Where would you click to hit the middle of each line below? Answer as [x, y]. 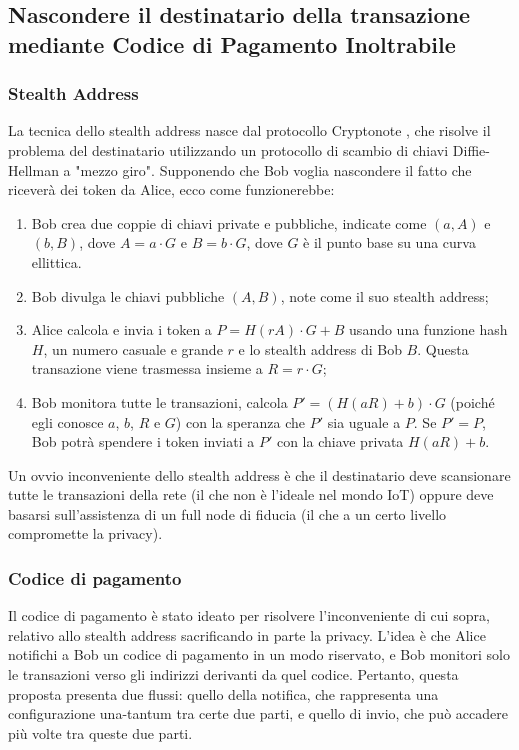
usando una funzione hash [428, 329]
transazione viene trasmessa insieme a [147, 368]
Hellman [33, 169]
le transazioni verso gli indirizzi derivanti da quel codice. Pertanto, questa [233, 674]
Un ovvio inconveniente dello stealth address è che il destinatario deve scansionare [259, 474]
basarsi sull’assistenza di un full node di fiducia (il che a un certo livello [227, 513]
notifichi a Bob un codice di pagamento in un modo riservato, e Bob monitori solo [259, 654]
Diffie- [471, 149]
